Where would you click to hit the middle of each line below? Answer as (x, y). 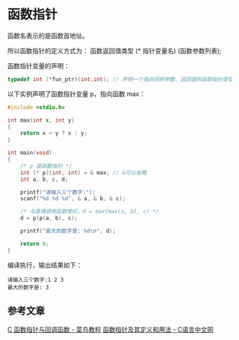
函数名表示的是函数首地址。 (48, 36)
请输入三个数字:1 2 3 (36, 280)
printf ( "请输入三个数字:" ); (58, 192)
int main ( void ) (30, 153)
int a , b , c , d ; (44, 179)
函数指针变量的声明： (38, 65)
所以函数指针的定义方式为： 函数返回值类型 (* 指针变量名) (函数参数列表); (115, 51)
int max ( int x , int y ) (41, 120)
